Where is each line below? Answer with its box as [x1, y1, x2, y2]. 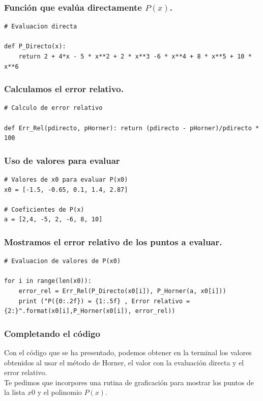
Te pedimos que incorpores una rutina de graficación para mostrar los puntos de [4, 377, 254, 387]
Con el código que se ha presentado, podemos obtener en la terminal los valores [4, 347, 252, 357]
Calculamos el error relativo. [4, 82, 124, 95]
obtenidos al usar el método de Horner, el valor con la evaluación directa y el [4, 357, 244, 367]
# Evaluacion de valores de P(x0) [4, 257, 121, 265]
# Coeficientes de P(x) [4, 206, 84, 213]
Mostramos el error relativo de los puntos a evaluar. [4, 235, 222, 248]
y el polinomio [37, 387, 82, 397]
